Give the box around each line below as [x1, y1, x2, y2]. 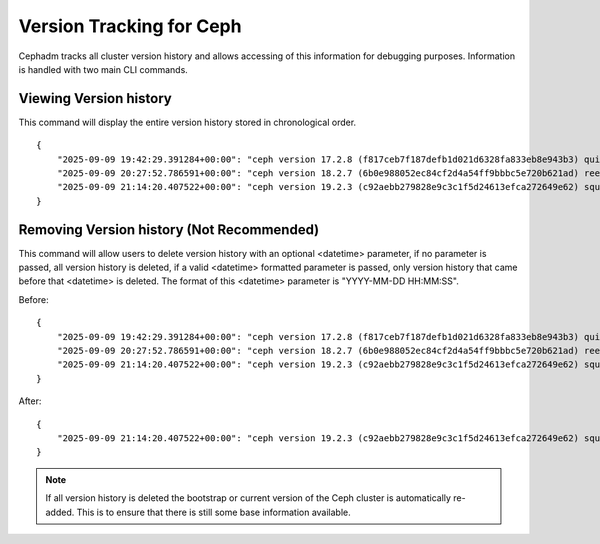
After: [18, 395, 42, 407]
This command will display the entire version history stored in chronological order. [18, 116, 357, 128]
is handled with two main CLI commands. [18, 63, 189, 75]
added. [45, 506, 75, 518]
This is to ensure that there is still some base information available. [76, 506, 352, 518]
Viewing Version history [18, 90, 172, 107]
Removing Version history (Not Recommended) [18, 221, 320, 238]
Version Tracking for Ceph [18, 15, 242, 37]
